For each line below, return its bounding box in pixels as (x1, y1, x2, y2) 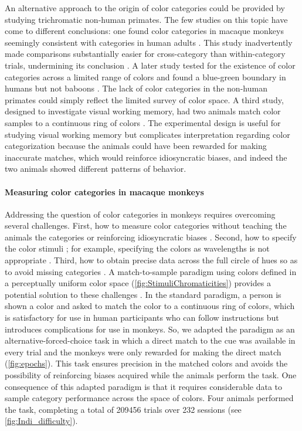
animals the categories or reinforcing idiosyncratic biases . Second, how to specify (5, 230, 297, 243)
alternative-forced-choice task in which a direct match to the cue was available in (5, 334, 296, 347)
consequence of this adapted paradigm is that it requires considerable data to (5, 380, 283, 392)
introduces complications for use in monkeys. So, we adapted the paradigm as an (5, 323, 295, 335)
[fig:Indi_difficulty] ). (5, 415, 78, 427)
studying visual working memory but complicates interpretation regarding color (5, 128, 290, 140)
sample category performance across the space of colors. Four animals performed (5, 392, 294, 404)
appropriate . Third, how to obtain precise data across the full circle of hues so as (5, 254, 298, 266)
